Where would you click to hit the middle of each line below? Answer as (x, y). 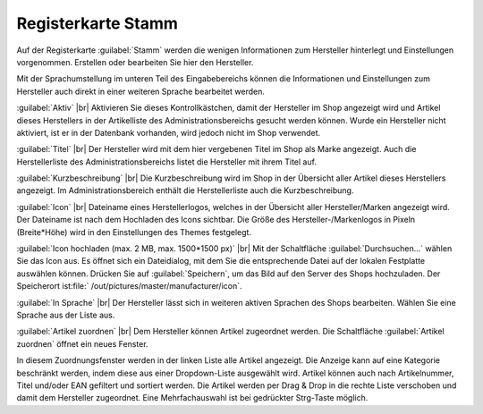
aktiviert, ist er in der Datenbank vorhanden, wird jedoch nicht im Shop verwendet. (169, 132)
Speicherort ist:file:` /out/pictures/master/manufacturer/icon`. (129, 286)
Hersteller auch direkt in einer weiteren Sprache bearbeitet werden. (141, 91)
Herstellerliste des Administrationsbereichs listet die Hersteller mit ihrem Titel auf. (167, 162)
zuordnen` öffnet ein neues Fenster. (82, 343)
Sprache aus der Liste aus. (66, 315)
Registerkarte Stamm (97, 23)
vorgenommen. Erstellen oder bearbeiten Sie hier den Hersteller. (135, 62)
